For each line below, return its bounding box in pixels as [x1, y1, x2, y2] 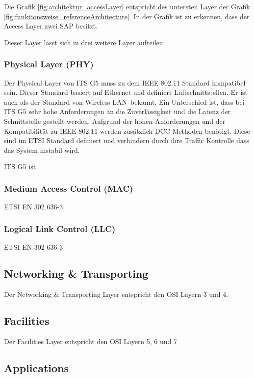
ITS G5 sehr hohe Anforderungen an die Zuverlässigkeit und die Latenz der [4, 106, 231, 116]
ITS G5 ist [4, 161, 36, 172]
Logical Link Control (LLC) [4, 222, 116, 234]
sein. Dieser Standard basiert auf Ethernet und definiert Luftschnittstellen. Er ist [4, 87, 248, 97]
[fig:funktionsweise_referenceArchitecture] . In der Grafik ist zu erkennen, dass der [4, 11, 250, 21]
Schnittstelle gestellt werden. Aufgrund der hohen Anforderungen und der [4, 116, 226, 126]
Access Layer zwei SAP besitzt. [4, 21, 98, 31]
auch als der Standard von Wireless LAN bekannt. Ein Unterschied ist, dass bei [4, 96, 245, 107]
